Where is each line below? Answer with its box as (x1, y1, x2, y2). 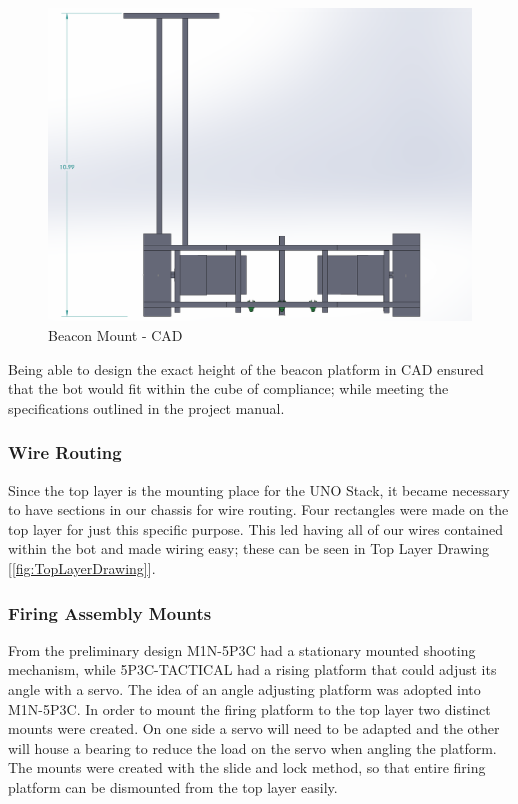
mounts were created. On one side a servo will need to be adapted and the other (8, 718, 500, 739)
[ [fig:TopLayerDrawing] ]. (8, 558, 156, 578)
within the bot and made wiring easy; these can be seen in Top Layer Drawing (8, 538, 489, 559)
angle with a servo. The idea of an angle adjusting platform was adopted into (8, 679, 481, 699)
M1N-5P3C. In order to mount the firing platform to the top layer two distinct (8, 698, 491, 719)
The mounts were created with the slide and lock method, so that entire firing (8, 757, 486, 778)
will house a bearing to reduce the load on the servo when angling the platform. (8, 737, 497, 758)
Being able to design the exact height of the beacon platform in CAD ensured (8, 358, 484, 379)
